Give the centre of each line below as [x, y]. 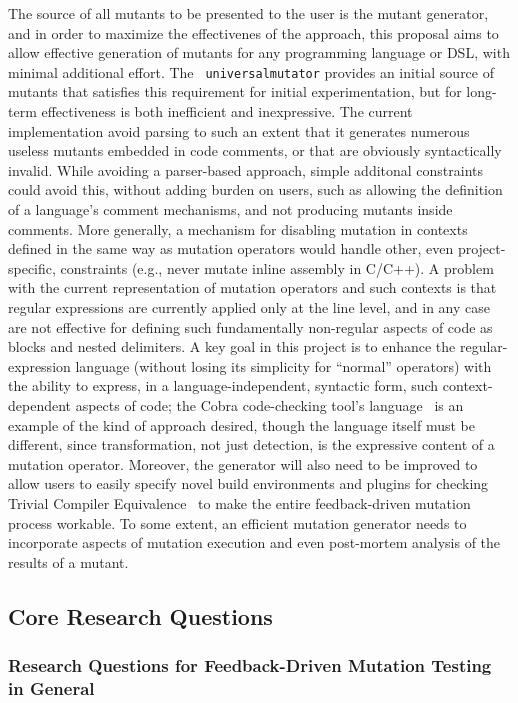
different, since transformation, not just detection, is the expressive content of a [251, 444]
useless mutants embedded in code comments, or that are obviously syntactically [255, 150]
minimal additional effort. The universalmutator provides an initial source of [251, 71]
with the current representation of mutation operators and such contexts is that [252, 287]
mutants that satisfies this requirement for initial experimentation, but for [235, 91]
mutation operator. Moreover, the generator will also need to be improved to [243, 463]
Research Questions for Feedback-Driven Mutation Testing [250, 664]
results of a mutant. [68, 561]
